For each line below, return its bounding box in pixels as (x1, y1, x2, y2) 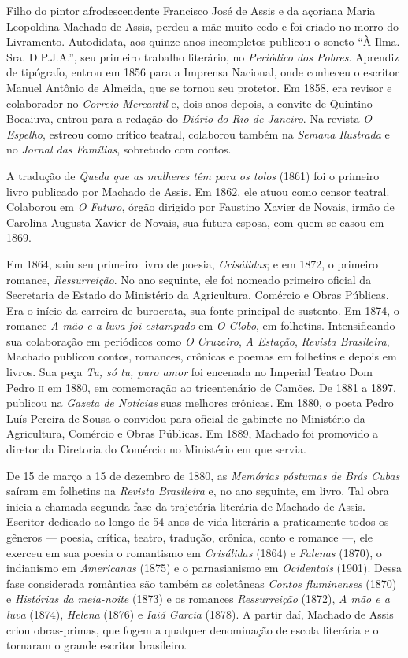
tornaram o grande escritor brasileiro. (6, 637, 187, 653)
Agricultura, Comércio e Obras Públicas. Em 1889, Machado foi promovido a (6, 425, 379, 442)
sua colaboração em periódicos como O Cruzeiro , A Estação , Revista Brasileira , (6, 332, 390, 349)
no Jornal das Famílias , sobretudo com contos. (6, 141, 232, 157)
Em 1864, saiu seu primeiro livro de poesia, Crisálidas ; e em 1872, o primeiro (6, 255, 378, 272)
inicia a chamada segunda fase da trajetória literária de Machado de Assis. (6, 497, 365, 514)
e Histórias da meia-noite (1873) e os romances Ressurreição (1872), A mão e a (6, 590, 390, 607)
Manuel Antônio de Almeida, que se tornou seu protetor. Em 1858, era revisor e (6, 79, 392, 95)
